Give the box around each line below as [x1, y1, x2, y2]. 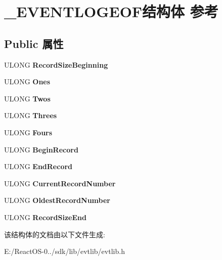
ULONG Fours [4, 127, 53, 137]
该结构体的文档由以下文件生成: [4, 229, 105, 239]
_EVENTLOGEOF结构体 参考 [4, 1, 218, 22]
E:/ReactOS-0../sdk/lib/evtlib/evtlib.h [4, 246, 125, 256]
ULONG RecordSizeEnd [4, 212, 86, 222]
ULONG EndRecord [4, 161, 73, 172]
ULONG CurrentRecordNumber [4, 178, 116, 188]
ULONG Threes [4, 110, 57, 121]
